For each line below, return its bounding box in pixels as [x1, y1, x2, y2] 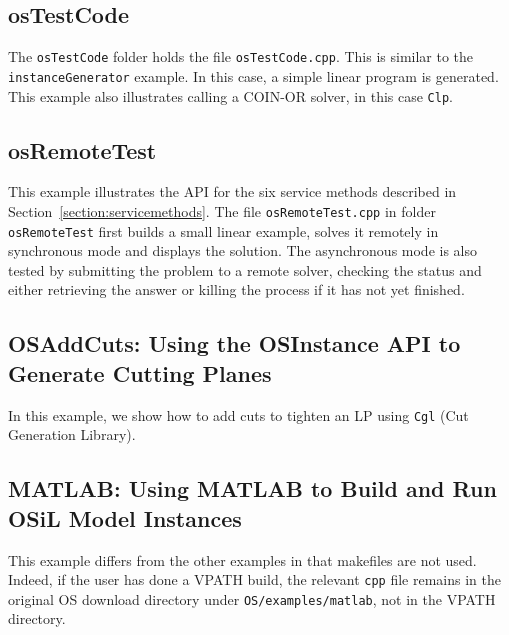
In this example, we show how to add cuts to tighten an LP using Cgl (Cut [8, 404, 469, 425]
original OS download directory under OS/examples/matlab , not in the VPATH [8, 588, 496, 609]
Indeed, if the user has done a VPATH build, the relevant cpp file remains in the [8, 569, 501, 590]
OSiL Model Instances [8, 502, 242, 533]
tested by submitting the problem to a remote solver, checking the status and [8, 259, 482, 280]
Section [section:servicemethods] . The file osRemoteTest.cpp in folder [8, 200, 436, 221]
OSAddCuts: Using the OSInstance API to [8, 328, 461, 359]
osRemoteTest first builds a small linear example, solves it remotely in [8, 220, 439, 241]
